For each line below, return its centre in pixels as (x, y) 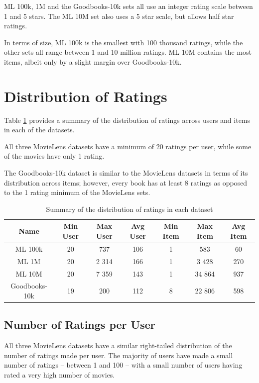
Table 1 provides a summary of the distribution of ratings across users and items (127, 120)
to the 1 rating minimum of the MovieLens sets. (77, 192)
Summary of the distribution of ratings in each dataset (129, 209)
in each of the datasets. (39, 130)
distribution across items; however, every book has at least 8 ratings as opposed (126, 182)
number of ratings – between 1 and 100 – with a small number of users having (123, 365)
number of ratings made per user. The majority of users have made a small (119, 355)
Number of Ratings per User (80, 325)
